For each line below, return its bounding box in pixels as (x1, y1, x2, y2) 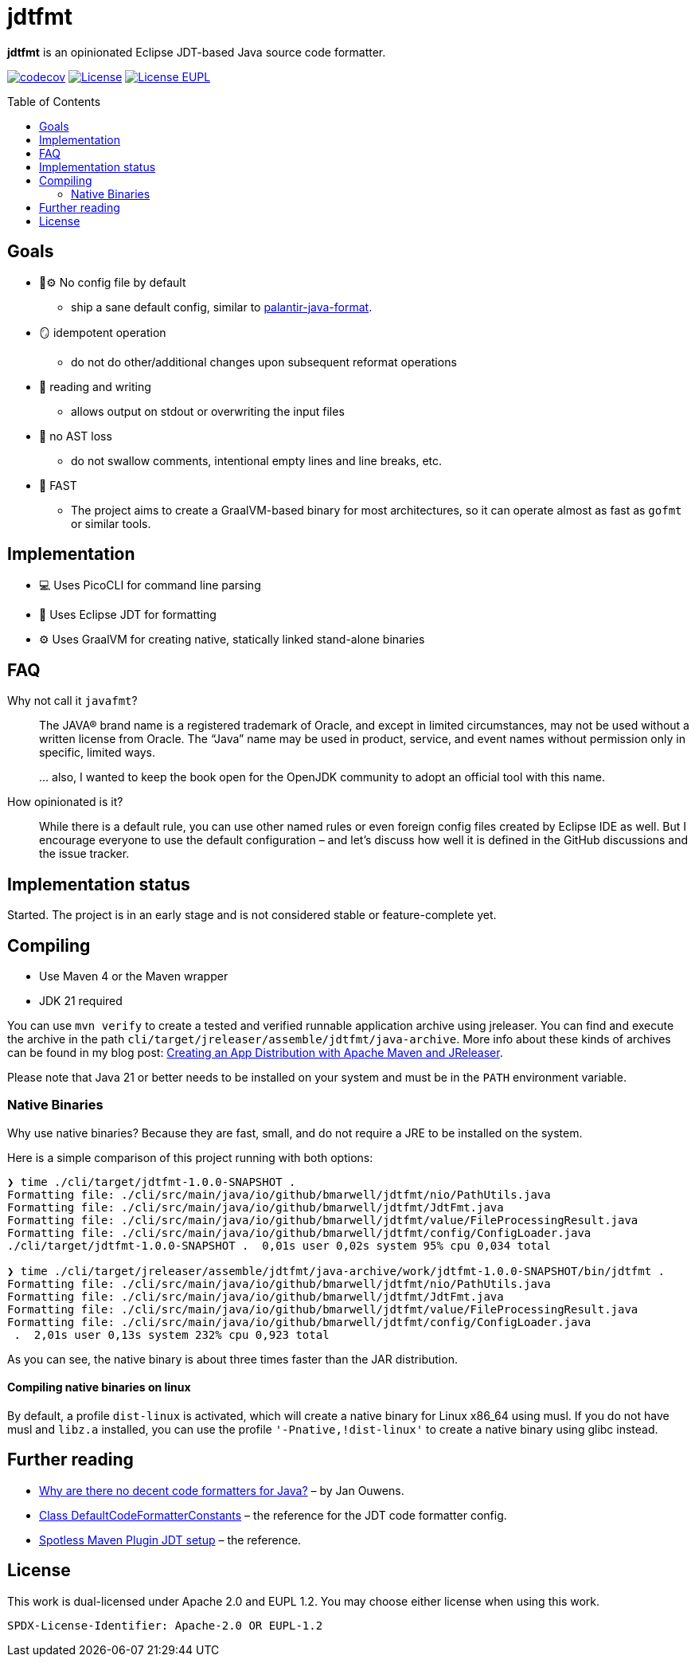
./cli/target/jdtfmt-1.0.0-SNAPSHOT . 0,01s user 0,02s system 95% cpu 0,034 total (7, 1238, 551, 1252)
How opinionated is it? (7, 795, 123, 809)
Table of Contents (7, 94, 101, 108)
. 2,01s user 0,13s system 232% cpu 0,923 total (14, 1328, 330, 1341)
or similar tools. (71, 516, 151, 530)
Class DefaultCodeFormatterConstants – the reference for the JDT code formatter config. (39, 1508, 507, 1522)
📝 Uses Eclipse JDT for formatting (39, 608, 217, 622)
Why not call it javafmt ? (7, 694, 138, 708)
